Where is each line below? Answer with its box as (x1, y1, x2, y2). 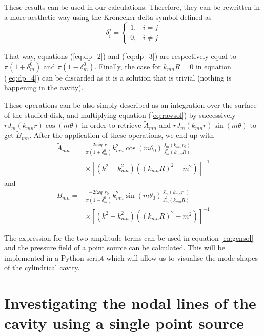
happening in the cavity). (4, 82, 84, 93)
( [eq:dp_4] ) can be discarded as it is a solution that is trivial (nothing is (4, 72, 232, 83)
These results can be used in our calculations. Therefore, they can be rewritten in (4, 2, 260, 12)
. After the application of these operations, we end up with (29, 130, 214, 141)
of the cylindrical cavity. (4, 262, 80, 273)
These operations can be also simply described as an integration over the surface (4, 99, 257, 110)
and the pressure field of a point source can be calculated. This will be (4, 242, 225, 253)
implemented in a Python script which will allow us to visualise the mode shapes (4, 252, 258, 263)
